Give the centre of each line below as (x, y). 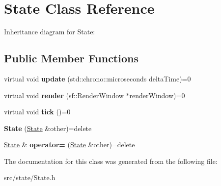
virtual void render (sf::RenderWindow (64, 95)
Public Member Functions (71, 58)
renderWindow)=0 (157, 95)
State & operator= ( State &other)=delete (69, 145)
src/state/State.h (30, 177)
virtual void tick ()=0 (37, 112)
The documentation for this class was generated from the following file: (111, 161)
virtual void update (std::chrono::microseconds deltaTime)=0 (97, 78)
